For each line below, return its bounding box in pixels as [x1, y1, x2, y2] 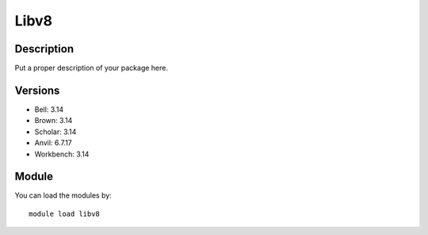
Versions [14, 83, 60, 97]
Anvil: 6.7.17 [34, 138, 73, 148]
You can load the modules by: [14, 191, 113, 200]
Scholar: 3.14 [34, 127, 77, 137]
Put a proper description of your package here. [14, 64, 169, 73]
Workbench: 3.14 [34, 149, 90, 159]
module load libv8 [29, 209, 101, 218]
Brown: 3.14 [34, 116, 73, 125]
